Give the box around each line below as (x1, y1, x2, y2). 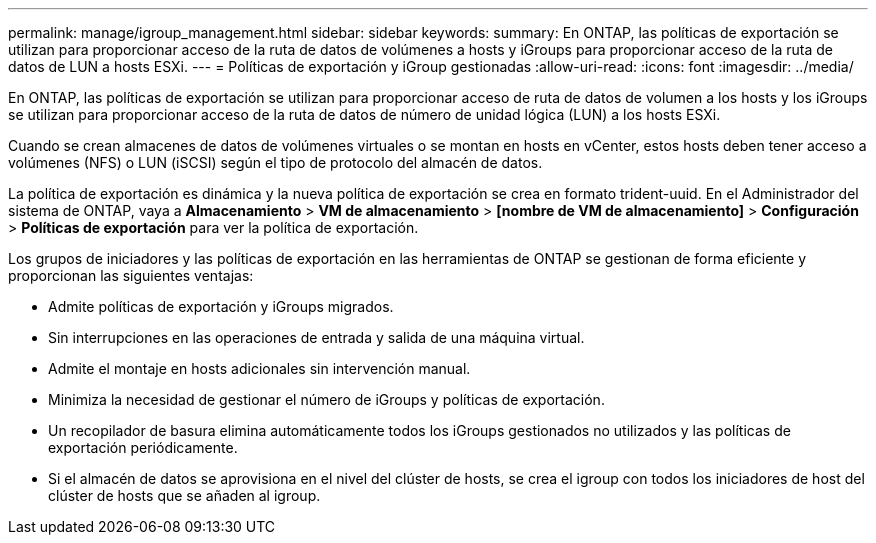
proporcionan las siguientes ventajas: (8, 267, 254, 284)
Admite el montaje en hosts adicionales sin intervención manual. (48, 360, 471, 377)
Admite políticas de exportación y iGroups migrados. (48, 298, 394, 315)
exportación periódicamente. (48, 439, 238, 456)
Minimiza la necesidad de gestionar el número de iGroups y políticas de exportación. (48, 391, 605, 408)
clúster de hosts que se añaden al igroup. (48, 487, 321, 504)
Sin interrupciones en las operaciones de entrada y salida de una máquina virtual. (48, 329, 585, 346)
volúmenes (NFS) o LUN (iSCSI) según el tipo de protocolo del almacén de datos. (8, 154, 543, 171)
